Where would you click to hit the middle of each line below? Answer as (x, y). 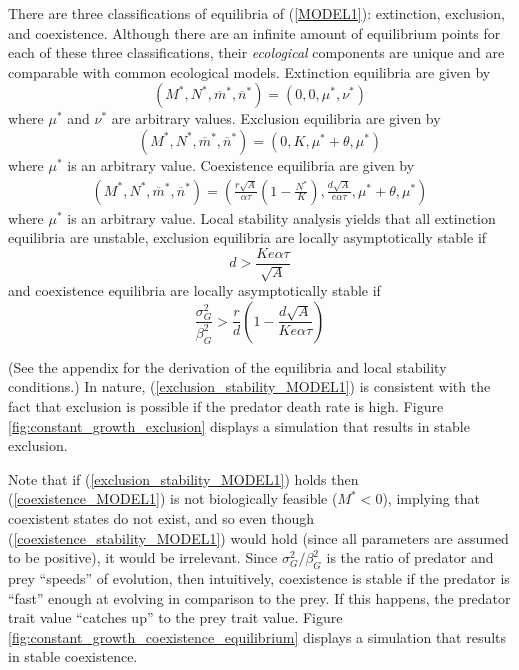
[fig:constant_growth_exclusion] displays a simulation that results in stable (239, 425)
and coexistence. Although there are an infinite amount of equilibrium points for (254, 32)
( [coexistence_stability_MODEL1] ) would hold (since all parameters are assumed (258, 537)
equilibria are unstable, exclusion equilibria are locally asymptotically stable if (247, 237)
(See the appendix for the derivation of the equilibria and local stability (227, 366)
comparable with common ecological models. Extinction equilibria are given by (249, 71)
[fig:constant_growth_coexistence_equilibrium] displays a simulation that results (257, 636)
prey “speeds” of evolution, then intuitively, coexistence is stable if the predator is (259, 577)
